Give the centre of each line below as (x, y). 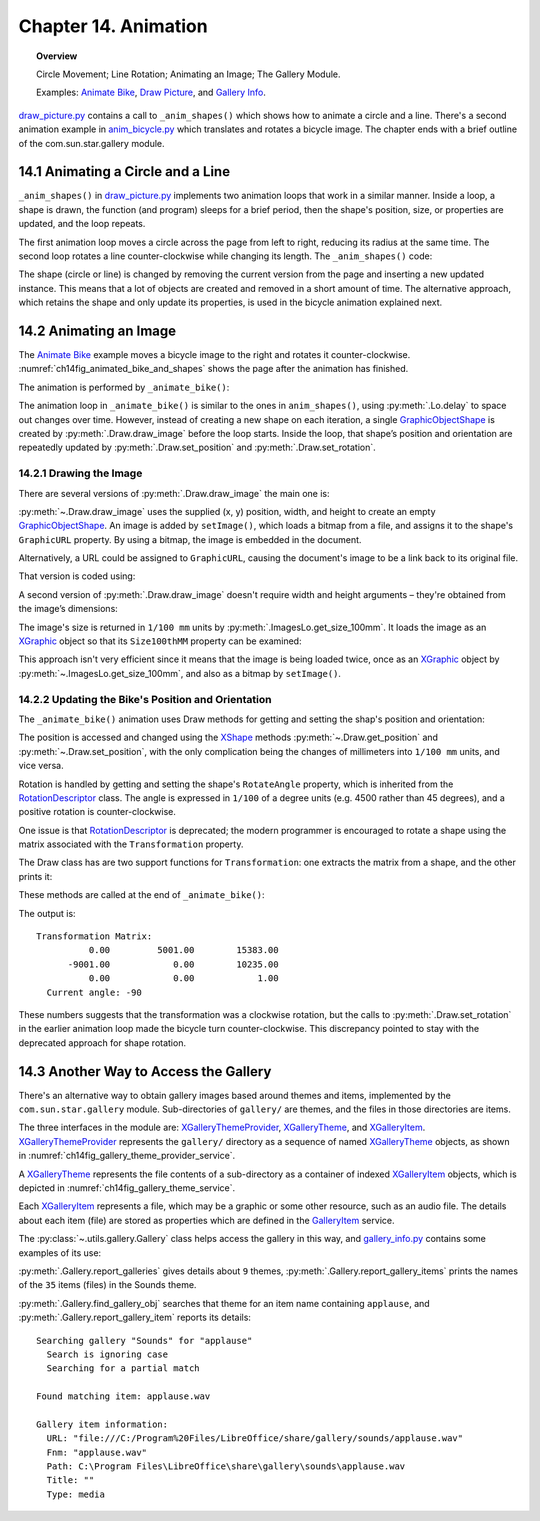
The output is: (47, 913)
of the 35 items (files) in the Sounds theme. (107, 1285)
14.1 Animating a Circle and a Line (124, 171)
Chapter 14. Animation (113, 26)
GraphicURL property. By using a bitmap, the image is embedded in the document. (190, 539)
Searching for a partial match (123, 1368)
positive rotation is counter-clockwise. (97, 812)
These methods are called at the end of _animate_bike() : (141, 895)
